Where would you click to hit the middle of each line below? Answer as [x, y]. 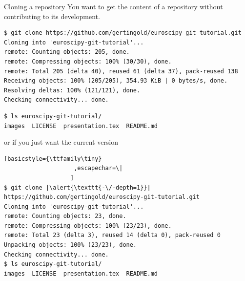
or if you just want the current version [61, 142]
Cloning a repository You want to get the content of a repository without [113, 6]
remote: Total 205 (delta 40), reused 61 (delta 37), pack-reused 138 [121, 71]
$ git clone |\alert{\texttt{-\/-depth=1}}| [77, 187]
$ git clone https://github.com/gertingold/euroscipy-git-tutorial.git [123, 33]
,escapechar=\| [98, 168]
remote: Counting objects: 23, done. [65, 216]
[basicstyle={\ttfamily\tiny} [53, 159]
